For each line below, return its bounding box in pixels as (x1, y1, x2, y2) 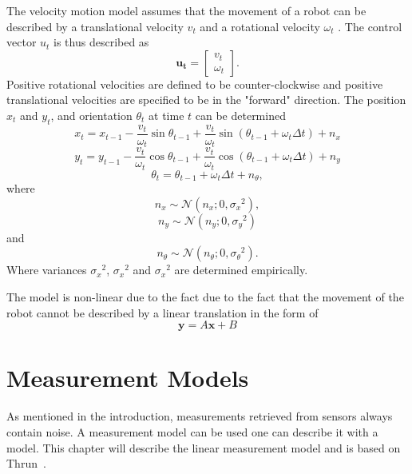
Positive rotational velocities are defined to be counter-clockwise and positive (6, 75, 383, 92)
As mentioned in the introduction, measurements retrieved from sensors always (6, 408, 393, 424)
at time (149, 106, 184, 123)
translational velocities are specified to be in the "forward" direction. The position (6, 91, 406, 108)
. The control (338, 18, 402, 34)
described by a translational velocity (6, 18, 184, 34)
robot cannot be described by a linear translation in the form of (6, 304, 319, 321)
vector (6, 34, 37, 50)
